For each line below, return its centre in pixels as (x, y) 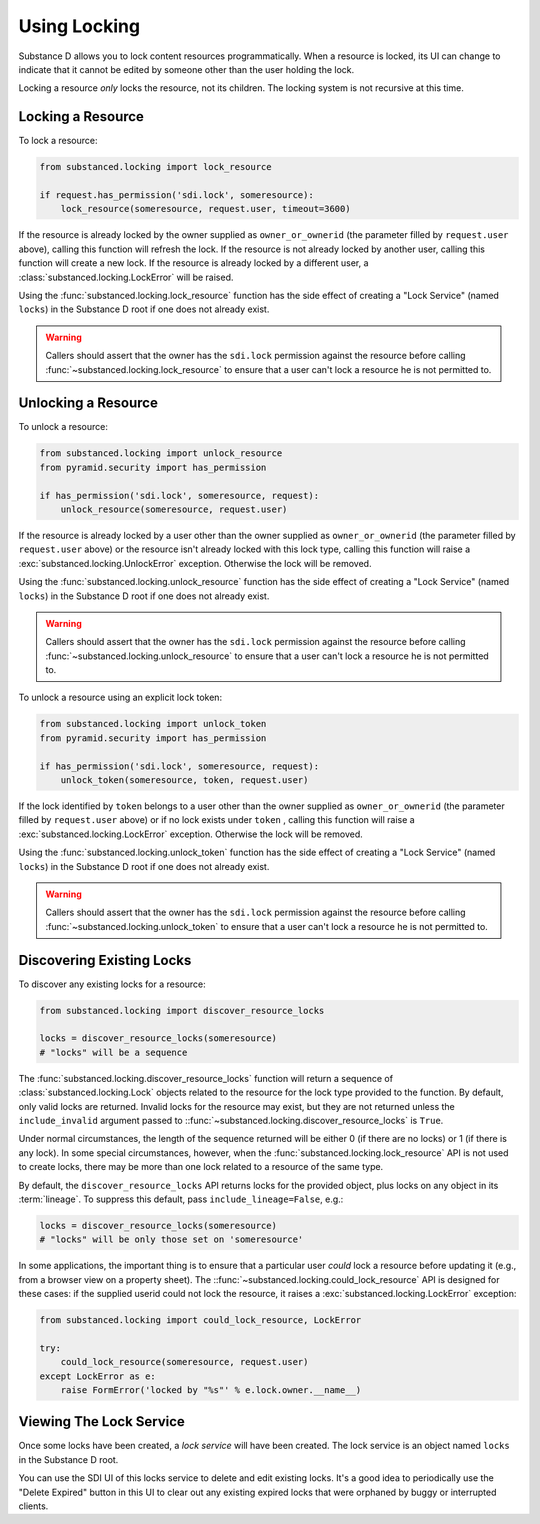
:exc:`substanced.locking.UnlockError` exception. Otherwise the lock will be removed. (195, 563)
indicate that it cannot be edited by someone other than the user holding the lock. (186, 69)
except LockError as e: (98, 1376)
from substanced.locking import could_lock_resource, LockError (200, 1320)
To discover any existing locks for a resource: (112, 984)
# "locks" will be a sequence (113, 1052)
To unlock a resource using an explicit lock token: (120, 697)
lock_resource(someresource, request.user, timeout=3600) (205, 209)
